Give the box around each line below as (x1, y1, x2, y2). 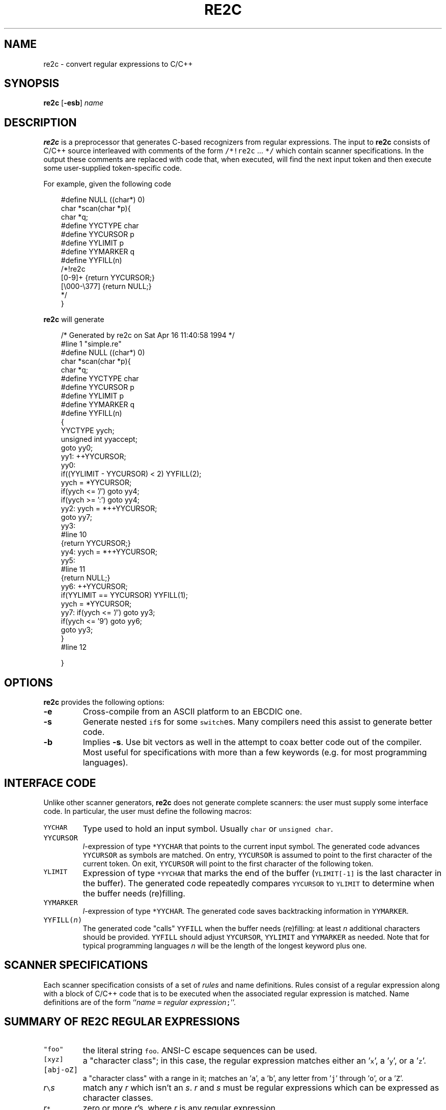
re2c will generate (43, 315, 104, 324)
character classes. (82, 1092, 153, 1103)
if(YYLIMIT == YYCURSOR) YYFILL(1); (61, 591, 188, 600)
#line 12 (61, 643, 87, 652)
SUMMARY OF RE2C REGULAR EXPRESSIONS (4, 1015, 240, 1028)
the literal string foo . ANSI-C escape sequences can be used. (82, 1045, 317, 1055)
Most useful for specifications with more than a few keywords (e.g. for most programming (82, 747, 427, 758)
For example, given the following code (43, 179, 172, 189)
